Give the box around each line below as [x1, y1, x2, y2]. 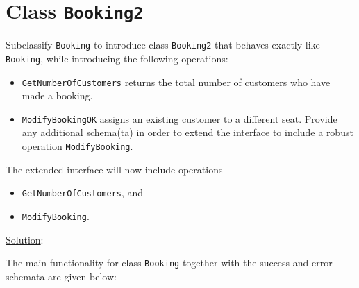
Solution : [6, 232, 44, 246]
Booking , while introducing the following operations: [6, 51, 228, 65]
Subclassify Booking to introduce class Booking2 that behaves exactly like [6, 37, 320, 52]
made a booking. [22, 88, 93, 103]
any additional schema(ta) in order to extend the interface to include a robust [22, 125, 353, 139]
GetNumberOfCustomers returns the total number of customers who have [22, 74, 331, 89]
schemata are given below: [6, 269, 117, 283]
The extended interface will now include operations [6, 162, 223, 176]
